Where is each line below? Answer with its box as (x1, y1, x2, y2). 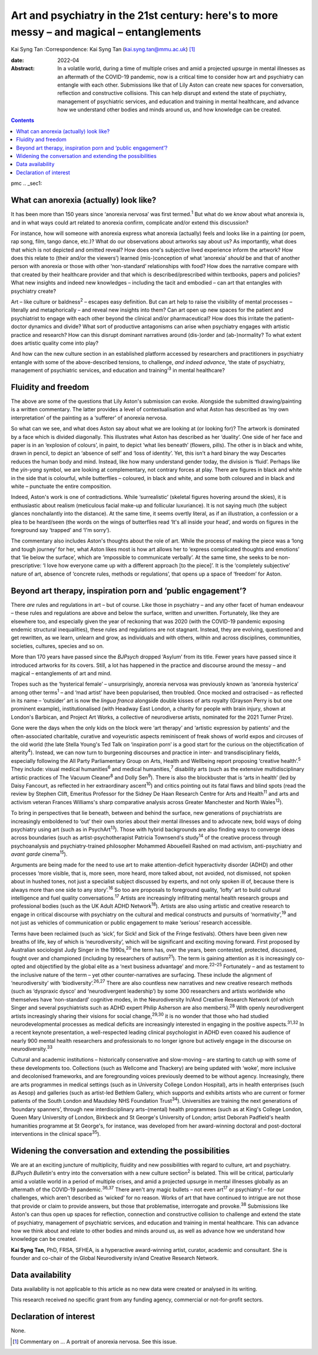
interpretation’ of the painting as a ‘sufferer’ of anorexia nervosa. (11, 414, 168, 421)
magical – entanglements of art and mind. (11, 669, 112, 677)
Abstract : (11, 65, 35, 72)
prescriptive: (11, 562, 42, 569)
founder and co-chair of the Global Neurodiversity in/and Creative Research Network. (11, 1255, 219, 1262)
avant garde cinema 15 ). (11, 850, 68, 858)
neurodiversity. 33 (11, 1045, 53, 1053)
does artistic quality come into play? (11, 339, 99, 346)
